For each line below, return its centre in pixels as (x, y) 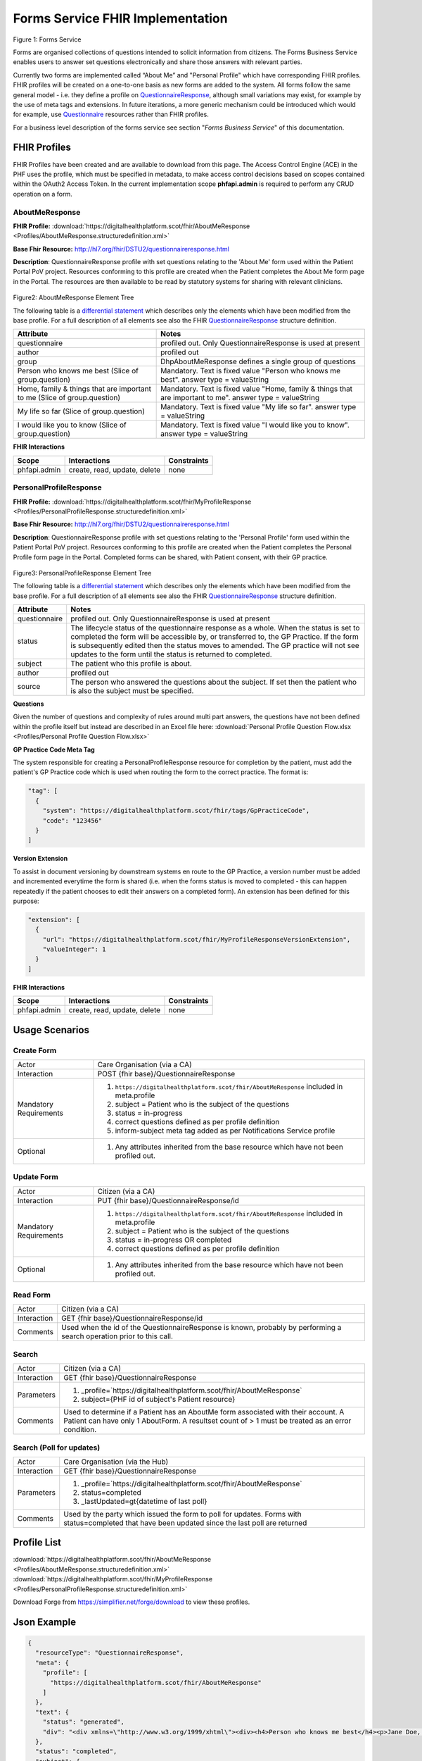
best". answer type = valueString (215, 380)
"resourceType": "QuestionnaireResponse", (110, 1653)
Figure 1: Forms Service (47, 39)
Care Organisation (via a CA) (145, 1064)
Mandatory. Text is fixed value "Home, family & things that (257, 389)
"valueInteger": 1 (74, 950)
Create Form (35, 1050)
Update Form (36, 1177)
